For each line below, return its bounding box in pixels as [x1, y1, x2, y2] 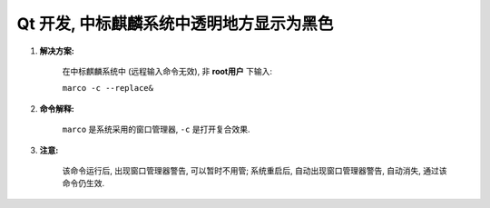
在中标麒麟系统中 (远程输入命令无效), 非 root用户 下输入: [62, 65, 272, 76]
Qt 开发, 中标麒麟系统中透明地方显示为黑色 [16, 14, 334, 34]
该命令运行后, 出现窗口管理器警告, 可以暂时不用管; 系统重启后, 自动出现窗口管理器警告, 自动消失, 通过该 [62, 164, 448, 176]
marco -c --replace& [62, 83, 154, 94]
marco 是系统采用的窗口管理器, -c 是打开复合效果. [62, 124, 250, 135]
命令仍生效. [62, 178, 105, 189]
